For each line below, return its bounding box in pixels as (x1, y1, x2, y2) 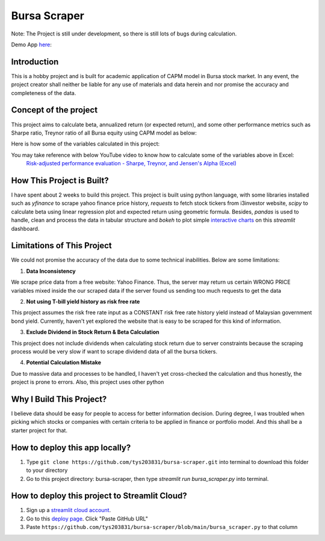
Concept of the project (11, 105, 98, 115)
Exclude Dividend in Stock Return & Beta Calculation (26, 328, 159, 336)
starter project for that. (11, 427, 67, 434)
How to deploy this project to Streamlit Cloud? (11, 491, 187, 501)
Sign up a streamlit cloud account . (26, 507, 111, 514)
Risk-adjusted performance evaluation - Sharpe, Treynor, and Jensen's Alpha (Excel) (26, 160, 237, 167)
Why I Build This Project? (11, 394, 107, 404)
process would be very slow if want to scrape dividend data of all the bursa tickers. (11, 347, 218, 355)
